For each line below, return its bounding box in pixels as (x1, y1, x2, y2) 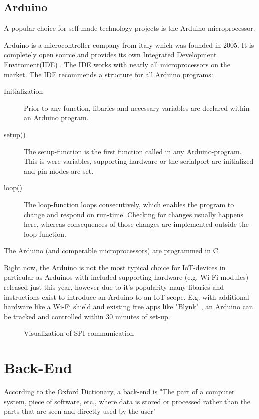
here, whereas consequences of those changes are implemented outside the (24, 219, 249, 229)
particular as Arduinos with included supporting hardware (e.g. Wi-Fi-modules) (4, 272, 249, 282)
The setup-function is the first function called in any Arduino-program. (24, 146, 242, 156)
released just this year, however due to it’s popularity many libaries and (4, 282, 224, 292)
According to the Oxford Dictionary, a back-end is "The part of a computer (4, 386, 235, 397)
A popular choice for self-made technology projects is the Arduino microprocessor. (4, 23, 255, 33)
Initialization (4, 86, 43, 96)
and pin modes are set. (24, 165, 94, 176)
